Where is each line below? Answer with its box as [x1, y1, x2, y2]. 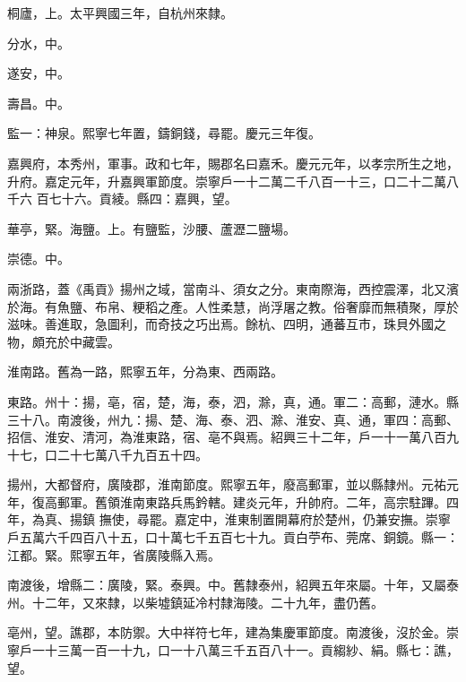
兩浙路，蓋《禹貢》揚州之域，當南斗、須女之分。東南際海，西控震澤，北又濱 [7, 279, 459, 298]
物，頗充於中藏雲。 [7, 332, 120, 350]
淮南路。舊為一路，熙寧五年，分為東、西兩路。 [7, 362, 283, 381]
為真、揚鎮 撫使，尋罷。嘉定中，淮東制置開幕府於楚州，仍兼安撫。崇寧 [31, 510, 451, 529]
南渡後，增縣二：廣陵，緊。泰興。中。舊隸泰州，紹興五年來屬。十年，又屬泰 [7, 575, 459, 594]
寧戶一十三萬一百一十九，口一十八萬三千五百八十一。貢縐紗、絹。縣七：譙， [7, 641, 459, 660]
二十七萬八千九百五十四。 [56, 445, 208, 463]
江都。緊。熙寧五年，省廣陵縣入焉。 [7, 545, 220, 564]
